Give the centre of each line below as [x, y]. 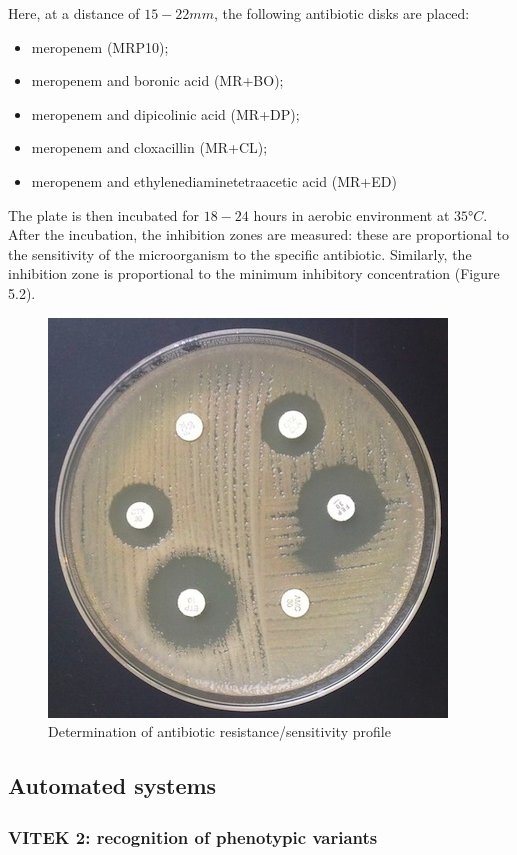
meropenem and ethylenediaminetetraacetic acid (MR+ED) [214, 180]
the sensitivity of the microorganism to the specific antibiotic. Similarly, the [240, 253]
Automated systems [112, 785]
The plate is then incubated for [104, 214]
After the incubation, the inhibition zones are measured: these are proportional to [259, 234]
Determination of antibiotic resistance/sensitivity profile [219, 731]
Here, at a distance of [74, 13]
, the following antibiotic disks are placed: [341, 13]
